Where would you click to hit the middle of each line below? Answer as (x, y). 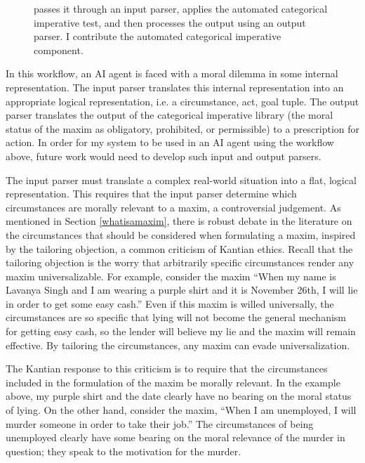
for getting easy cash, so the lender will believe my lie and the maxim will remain (181, 331)
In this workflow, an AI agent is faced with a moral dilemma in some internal (172, 73)
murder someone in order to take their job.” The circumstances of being (160, 423)
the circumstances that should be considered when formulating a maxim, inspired (181, 234)
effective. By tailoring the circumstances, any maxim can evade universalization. (178, 345)
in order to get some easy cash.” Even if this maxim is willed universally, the (170, 303)
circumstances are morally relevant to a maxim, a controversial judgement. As (173, 207)
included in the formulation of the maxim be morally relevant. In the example (173, 382)
